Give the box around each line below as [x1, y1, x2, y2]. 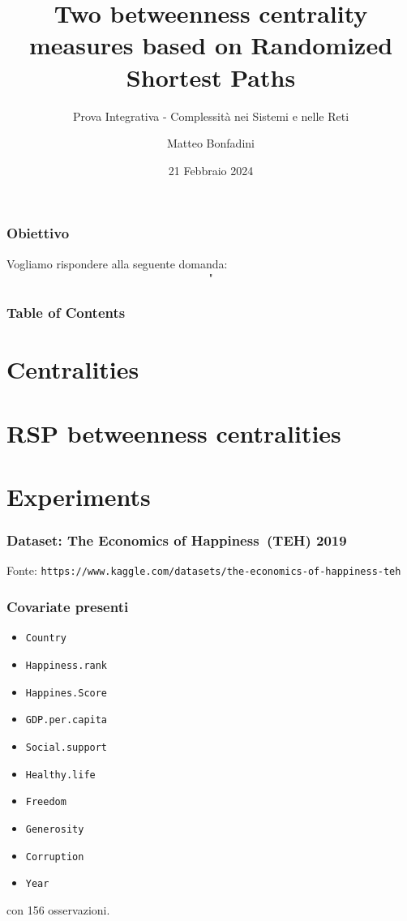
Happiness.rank [25, 659, 108, 671]
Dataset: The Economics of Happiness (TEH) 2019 [6, 530, 347, 550]
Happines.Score [25, 687, 108, 699]
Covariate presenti [6, 596, 129, 616]
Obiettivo [6, 223, 70, 243]
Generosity [25, 823, 84, 835]
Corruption [25, 850, 84, 863]
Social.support [25, 741, 108, 753]
